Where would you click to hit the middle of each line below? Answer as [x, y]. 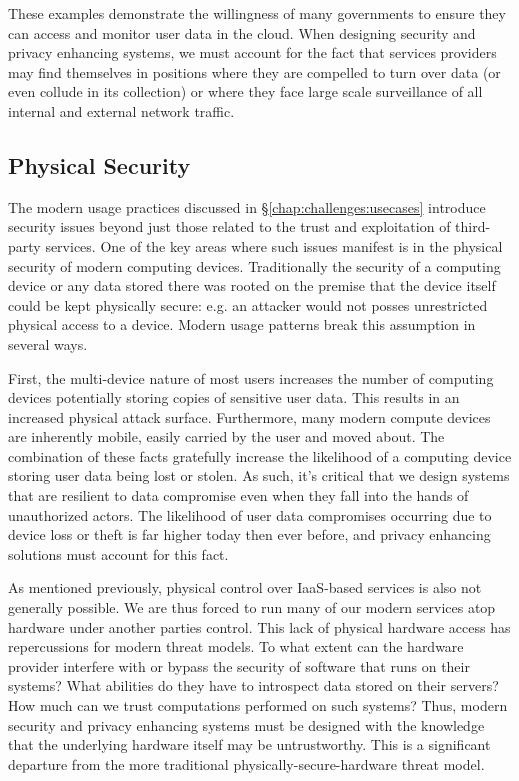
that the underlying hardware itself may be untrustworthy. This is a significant [249, 744]
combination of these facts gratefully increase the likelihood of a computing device [260, 455]
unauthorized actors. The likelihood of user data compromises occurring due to [250, 514]
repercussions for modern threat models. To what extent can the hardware [236, 646]
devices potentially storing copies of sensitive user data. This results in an [234, 397]
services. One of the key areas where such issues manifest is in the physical [274, 245]
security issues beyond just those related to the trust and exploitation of [229, 226]
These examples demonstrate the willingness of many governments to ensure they [257, 13]
